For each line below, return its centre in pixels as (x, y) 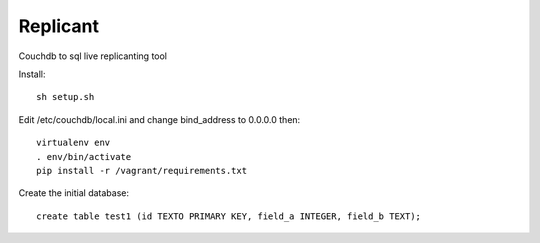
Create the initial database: (74, 193)
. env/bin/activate (84, 156)
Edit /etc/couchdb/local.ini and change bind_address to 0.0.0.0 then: (159, 119)
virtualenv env (73, 143)
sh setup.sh (65, 97)
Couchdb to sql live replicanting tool (93, 56)
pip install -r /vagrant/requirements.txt (142, 170)
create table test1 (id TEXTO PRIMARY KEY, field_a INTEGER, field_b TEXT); (229, 216)
